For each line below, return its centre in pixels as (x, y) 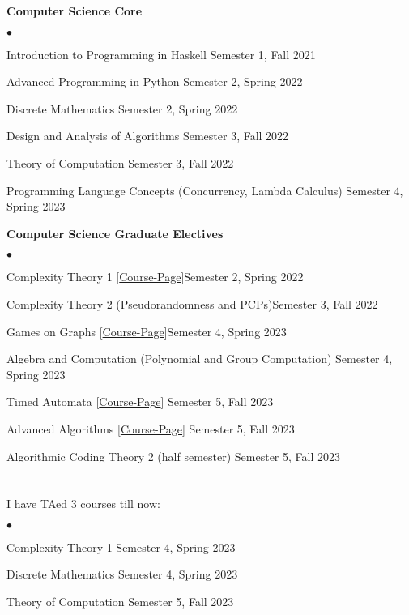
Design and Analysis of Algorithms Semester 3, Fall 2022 (148, 136)
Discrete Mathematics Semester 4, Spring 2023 (122, 574)
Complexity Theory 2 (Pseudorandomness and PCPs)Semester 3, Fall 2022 (192, 303)
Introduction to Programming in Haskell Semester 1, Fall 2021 (161, 54)
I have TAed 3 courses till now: (83, 504)
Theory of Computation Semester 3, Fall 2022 (120, 162)
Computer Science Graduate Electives (115, 233)
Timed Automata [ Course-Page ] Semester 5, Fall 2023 (140, 401)
